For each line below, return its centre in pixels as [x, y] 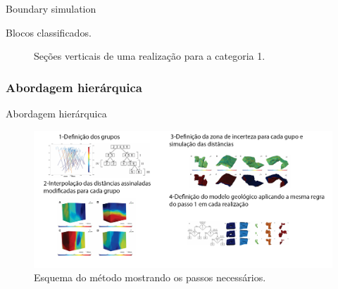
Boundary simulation [51, 8]
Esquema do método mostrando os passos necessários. [150, 277]
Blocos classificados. [49, 32]
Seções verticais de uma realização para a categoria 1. [150, 56]
